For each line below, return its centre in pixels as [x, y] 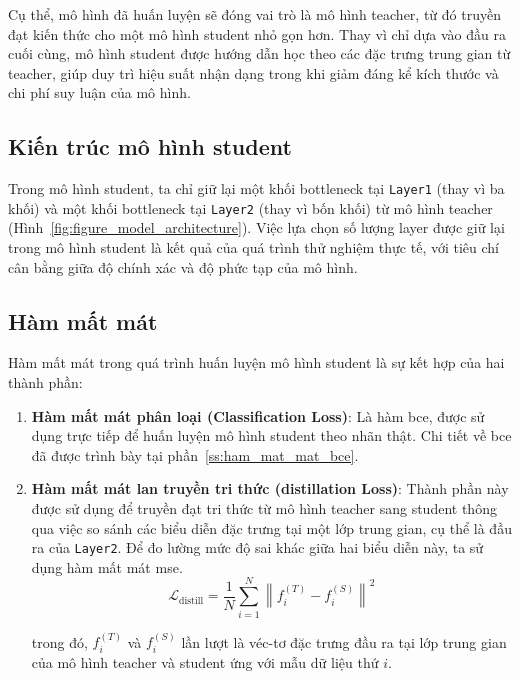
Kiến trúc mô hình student [150, 146]
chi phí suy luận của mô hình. [99, 92]
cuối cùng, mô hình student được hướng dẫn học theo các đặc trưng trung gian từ [259, 53]
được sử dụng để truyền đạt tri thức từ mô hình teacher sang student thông [264, 508]
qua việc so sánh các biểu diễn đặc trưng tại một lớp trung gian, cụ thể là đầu [271, 527]
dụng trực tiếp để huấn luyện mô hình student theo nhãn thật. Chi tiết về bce [271, 435]
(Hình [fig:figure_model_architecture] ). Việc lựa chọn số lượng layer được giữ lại [256, 227]
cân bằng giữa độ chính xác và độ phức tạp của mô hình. [183, 266]
